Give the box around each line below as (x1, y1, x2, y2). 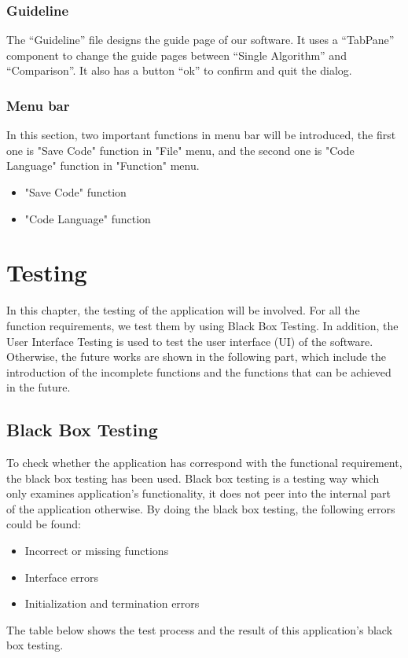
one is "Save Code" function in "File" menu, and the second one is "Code (6, 142, 355, 158)
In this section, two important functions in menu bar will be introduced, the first (6, 127, 396, 143)
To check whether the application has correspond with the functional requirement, (6, 454, 402, 471)
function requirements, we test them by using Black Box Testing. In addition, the (6, 317, 399, 333)
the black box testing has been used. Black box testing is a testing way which (6, 469, 380, 486)
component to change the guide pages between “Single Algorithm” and (6, 46, 347, 63)
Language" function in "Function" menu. (6, 157, 200, 174)
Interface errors (24, 568, 98, 585)
